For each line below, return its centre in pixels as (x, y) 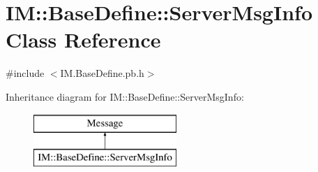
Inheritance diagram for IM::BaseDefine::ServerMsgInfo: (125, 96)
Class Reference (83, 40)
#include (25, 73)
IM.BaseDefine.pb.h (102, 73)
